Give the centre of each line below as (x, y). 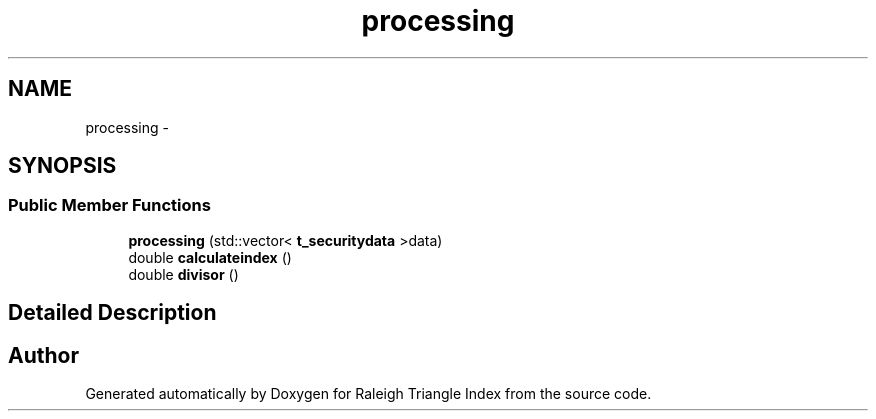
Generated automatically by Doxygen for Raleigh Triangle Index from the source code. (368, 394)
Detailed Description (112, 313)
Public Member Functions (109, 205)
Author (43, 355)
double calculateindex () (210, 257)
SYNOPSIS (62, 166)
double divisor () (183, 274)
